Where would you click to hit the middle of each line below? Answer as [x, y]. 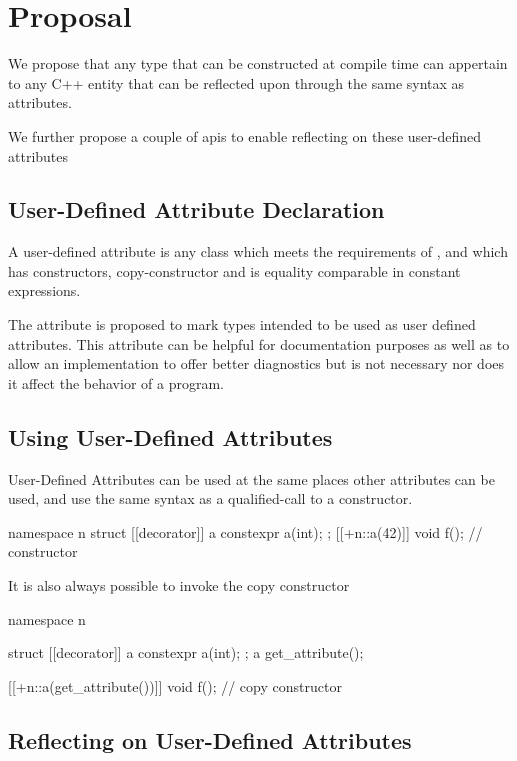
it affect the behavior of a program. [116, 382]
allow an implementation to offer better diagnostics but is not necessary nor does [256, 363]
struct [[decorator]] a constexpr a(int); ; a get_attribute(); [186, 652]
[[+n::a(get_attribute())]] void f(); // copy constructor [175, 685]
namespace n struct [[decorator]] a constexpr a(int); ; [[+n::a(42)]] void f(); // [245, 531]
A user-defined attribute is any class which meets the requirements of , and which [258, 251]
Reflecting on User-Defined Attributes [210, 739]
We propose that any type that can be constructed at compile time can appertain [258, 63]
